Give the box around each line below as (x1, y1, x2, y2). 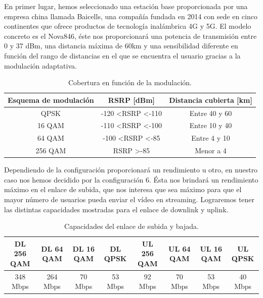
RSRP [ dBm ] (108, 94, 155, 105)
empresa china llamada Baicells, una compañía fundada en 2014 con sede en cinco (4, 11, 257, 21)
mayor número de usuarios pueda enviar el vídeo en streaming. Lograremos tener (4, 194, 255, 204)
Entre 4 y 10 (191, 133, 230, 143)
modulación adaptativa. (4, 60, 77, 71)
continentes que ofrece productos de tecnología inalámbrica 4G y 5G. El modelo (4, 21, 251, 31)
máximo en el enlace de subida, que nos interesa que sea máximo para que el (4, 184, 242, 195)
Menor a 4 (195, 145, 227, 156)
